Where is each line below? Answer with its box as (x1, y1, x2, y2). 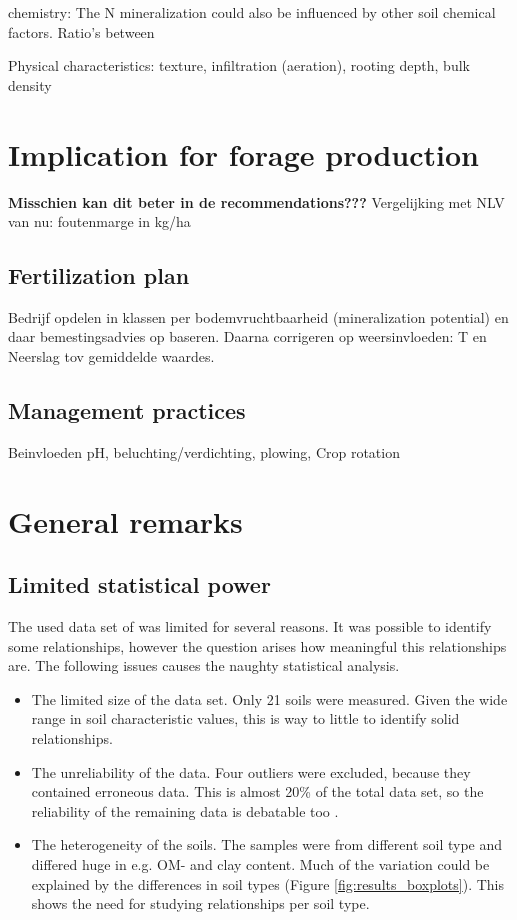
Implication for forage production (8, 133, 479, 174)
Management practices (8, 395, 246, 426)
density (8, 74, 52, 95)
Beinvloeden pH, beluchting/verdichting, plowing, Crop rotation (8, 441, 400, 462)
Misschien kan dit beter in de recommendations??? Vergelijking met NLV (8, 191, 505, 212)
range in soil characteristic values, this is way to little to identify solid (31, 708, 460, 729)
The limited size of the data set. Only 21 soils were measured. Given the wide (31, 688, 508, 709)
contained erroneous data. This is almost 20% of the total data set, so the (31, 781, 484, 802)
